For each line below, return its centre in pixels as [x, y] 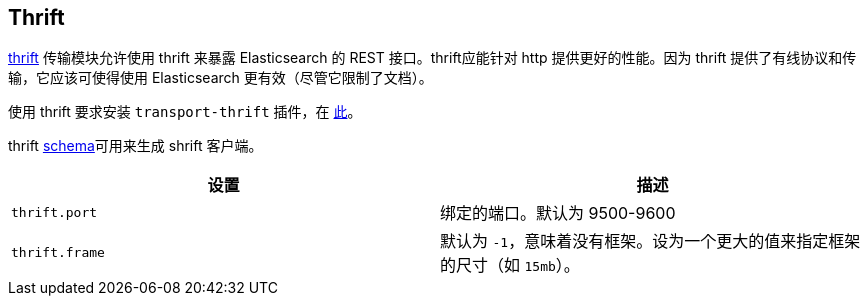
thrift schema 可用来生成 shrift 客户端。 [135, 146]
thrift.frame [58, 252]
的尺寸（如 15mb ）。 [510, 265]
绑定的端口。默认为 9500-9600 [558, 213]
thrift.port [54, 212]
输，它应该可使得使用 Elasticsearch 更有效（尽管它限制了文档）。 [220, 78]
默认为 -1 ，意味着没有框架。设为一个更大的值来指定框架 [650, 241]
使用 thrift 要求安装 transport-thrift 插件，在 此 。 [185, 112]
